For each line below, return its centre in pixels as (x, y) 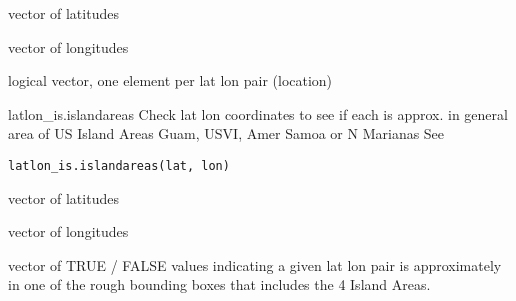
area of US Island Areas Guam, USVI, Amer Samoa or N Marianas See (226, 133)
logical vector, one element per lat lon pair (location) (170, 80)
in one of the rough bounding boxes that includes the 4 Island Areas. (219, 284)
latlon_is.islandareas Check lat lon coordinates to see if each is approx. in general (258, 113)
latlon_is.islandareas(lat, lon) (119, 165)
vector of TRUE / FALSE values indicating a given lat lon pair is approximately (255, 264)
